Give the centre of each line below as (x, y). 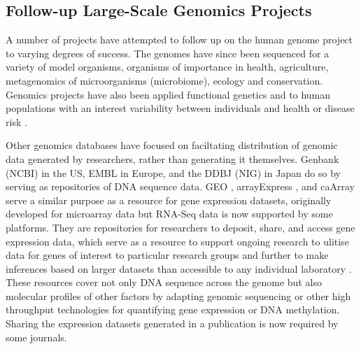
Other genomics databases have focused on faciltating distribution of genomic (172, 145)
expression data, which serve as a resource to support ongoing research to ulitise (177, 241)
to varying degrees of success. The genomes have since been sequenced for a (168, 53)
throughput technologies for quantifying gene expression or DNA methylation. (173, 309)
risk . (16, 121)
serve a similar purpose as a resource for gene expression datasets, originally (169, 200)
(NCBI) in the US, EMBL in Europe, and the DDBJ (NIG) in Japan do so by (173, 172)
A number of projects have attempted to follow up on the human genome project (179, 40)
